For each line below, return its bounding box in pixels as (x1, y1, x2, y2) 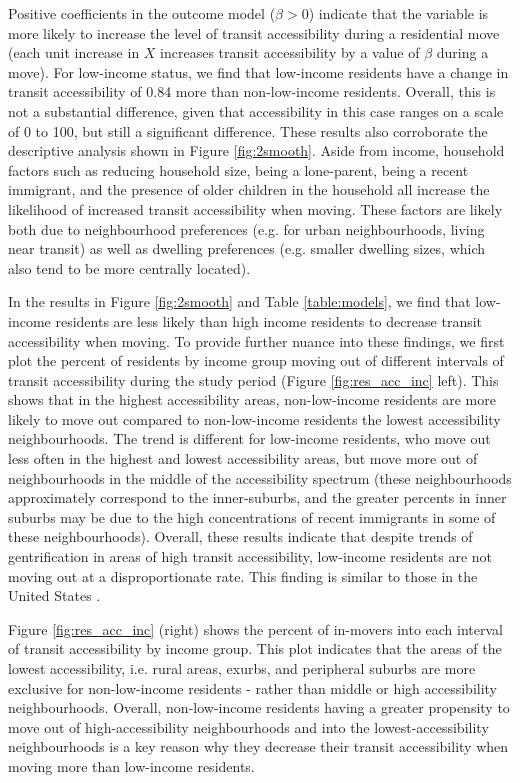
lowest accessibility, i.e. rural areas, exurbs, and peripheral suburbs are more (8, 658, 476, 678)
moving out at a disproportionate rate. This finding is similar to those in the (8, 565, 478, 586)
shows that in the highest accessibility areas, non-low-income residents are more (8, 389, 496, 410)
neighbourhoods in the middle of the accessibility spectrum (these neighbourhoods (8, 467, 512, 488)
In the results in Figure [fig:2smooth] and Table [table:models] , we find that (8, 291, 471, 312)
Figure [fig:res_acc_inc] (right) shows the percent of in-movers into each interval (8, 618, 503, 639)
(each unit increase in (8, 42, 140, 63)
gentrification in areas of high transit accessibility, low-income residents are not (8, 546, 493, 567)
